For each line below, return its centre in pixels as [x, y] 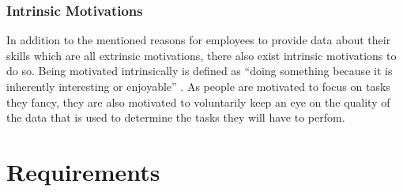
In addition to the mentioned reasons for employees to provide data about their [199, 40]
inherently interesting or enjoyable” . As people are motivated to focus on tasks [198, 86]
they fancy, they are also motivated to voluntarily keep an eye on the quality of [198, 102]
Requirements [83, 171]
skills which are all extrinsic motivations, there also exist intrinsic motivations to [201, 55]
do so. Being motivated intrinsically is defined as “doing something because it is [200, 71]
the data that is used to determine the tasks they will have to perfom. [176, 117]
